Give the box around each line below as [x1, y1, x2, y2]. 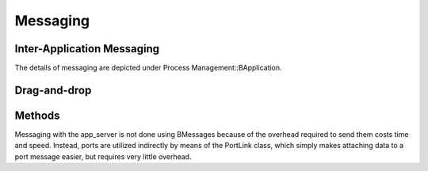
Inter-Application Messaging [14, 42, 160, 55]
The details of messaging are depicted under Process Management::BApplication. [14, 63, 282, 73]
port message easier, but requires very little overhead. [14, 151, 192, 161]
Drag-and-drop [14, 83, 92, 97]
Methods [14, 108, 60, 122]
